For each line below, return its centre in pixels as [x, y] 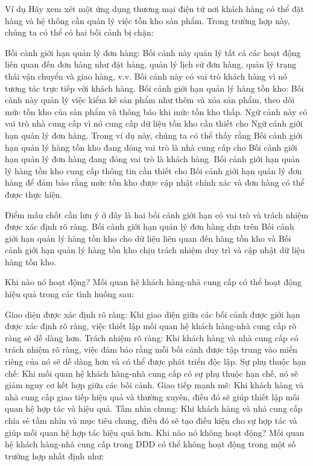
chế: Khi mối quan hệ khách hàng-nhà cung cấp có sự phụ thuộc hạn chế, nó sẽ [152, 373]
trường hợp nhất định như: [55, 455]
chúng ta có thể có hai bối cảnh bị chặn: [79, 32]
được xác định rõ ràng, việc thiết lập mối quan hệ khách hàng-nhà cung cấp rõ [151, 326]
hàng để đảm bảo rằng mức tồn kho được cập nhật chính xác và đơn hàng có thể [155, 182]
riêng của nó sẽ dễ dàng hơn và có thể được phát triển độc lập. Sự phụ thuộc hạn [156, 361]
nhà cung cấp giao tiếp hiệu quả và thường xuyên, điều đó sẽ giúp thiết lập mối [152, 396]
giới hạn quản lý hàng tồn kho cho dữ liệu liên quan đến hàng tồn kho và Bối [148, 238]
